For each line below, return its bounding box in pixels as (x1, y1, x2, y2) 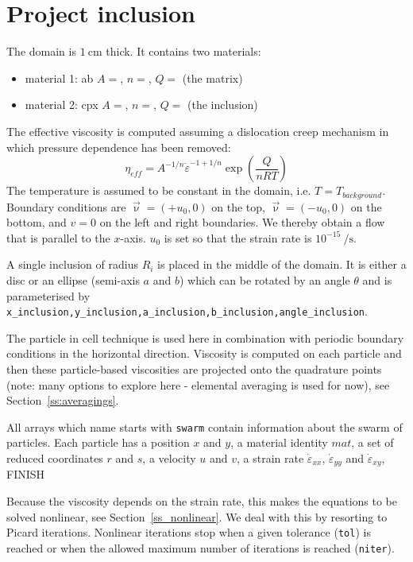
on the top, (211, 198, 265, 215)
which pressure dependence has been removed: (6, 138, 231, 155)
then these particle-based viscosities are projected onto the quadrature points (6, 360, 382, 377)
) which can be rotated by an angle (179, 271, 350, 288)
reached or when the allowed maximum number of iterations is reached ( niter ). (6, 539, 395, 556)
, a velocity (142, 449, 196, 466)
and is (362, 271, 392, 288)
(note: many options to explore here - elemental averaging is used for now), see (6, 376, 390, 393)
